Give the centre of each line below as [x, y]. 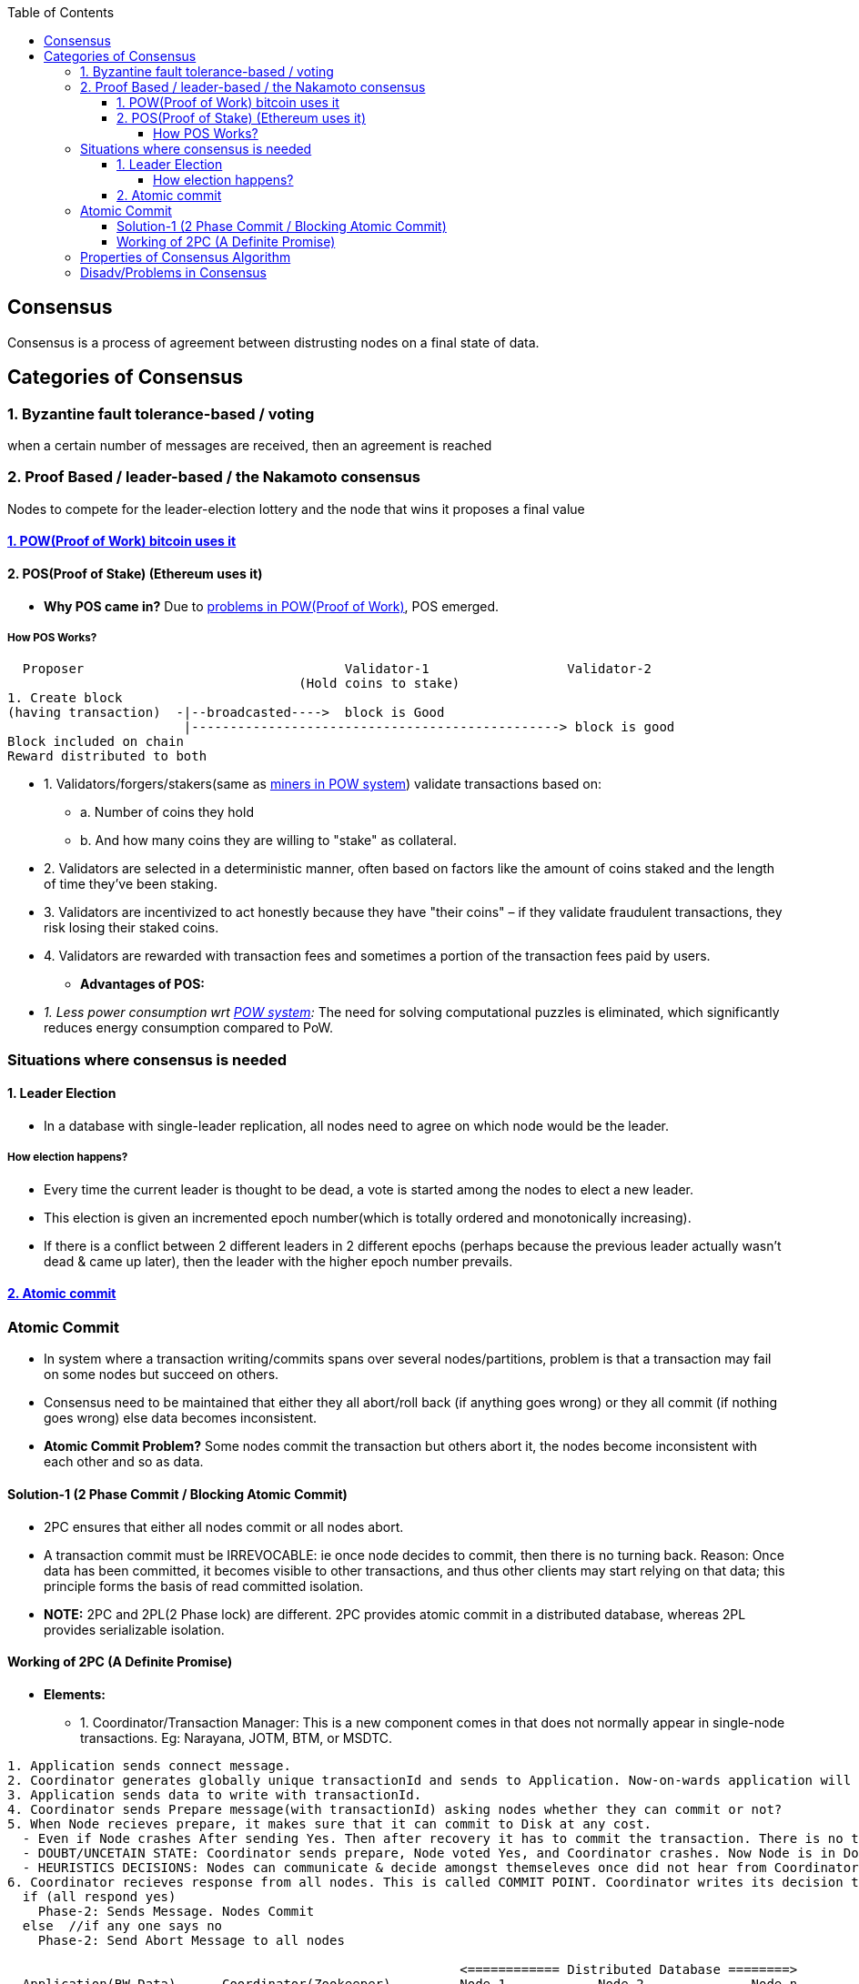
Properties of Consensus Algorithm [186, 257]
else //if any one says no [122, 1925]
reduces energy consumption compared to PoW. [189, 1028]
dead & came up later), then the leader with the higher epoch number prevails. [278, 1261]
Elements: [75, 1694]
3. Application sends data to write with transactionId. [215, 1794]
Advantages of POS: [143, 984]
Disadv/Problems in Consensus [173, 272]
